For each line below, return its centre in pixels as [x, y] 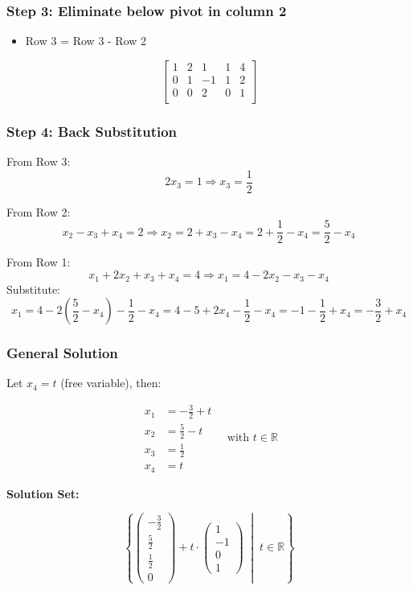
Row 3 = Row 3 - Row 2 [86, 41]
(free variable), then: [111, 383]
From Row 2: [39, 211]
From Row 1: [39, 262]
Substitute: [33, 289]
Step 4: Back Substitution [92, 131]
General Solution [62, 353]
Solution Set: [43, 493]
